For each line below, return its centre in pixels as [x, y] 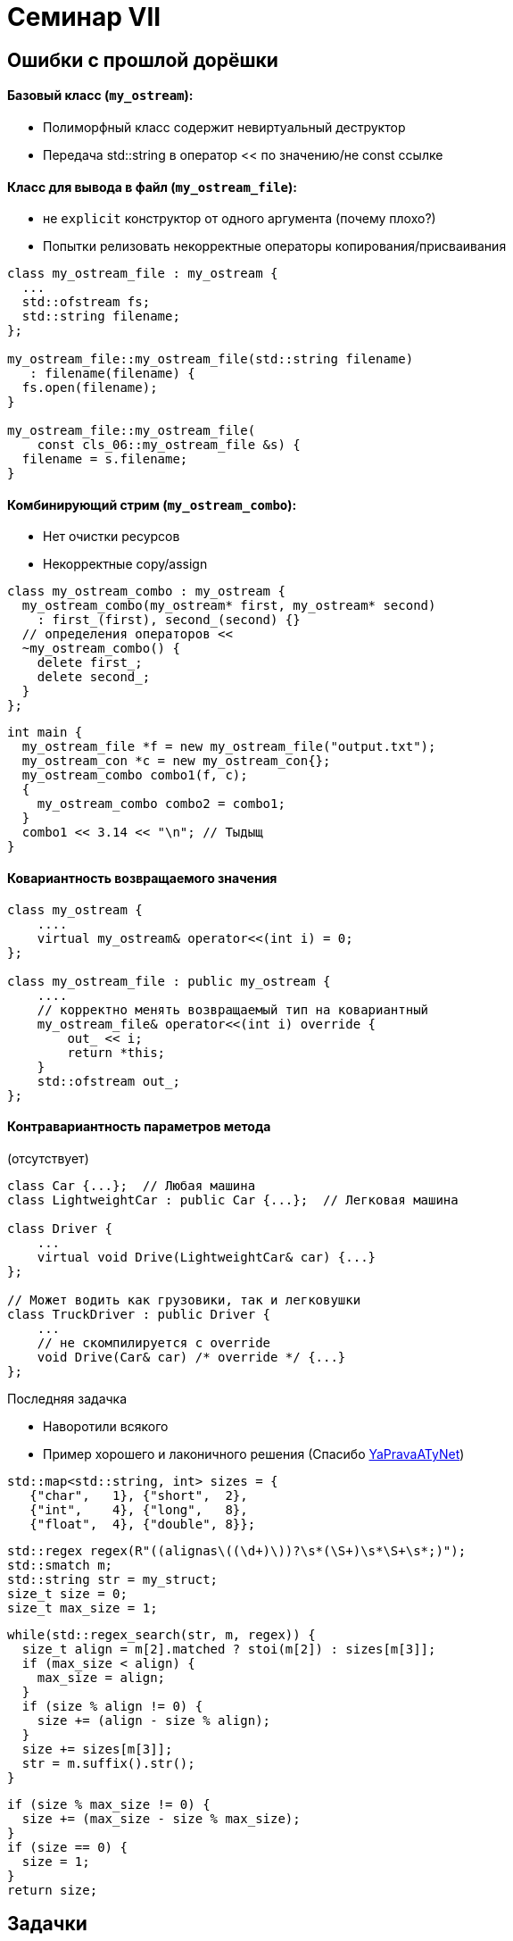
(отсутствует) [48, 1158]
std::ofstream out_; [108, 1081]
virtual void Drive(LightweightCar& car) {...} [207, 1257]
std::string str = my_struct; [113, 1579]
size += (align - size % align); [154, 1720]
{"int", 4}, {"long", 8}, [139, 1509]
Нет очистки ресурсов [112, 537]
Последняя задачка [67, 1398]
